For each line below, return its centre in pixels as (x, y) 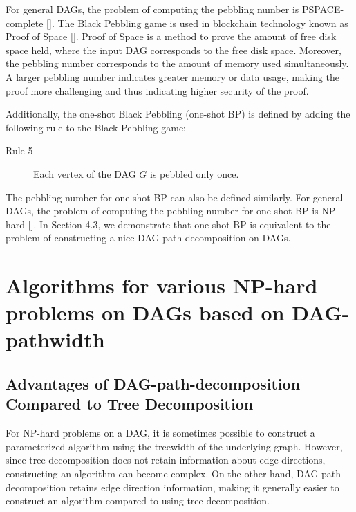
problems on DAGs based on (145, 312)
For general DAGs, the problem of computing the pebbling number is (152, 9)
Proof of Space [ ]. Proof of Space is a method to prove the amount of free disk (171, 36)
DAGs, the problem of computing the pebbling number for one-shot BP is (162, 211)
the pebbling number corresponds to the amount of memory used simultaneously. (177, 63)
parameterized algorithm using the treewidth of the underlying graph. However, (174, 446)
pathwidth (55, 339)
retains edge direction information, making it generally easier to (204, 487)
